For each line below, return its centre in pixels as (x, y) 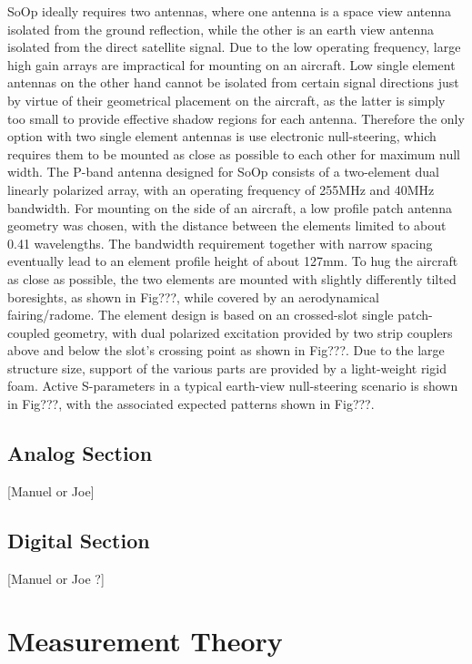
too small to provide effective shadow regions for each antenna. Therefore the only (236, 118)
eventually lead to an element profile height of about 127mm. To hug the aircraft (233, 261)
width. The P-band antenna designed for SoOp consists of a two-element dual (223, 172)
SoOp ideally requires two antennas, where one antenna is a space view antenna (230, 11)
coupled (29, 332)
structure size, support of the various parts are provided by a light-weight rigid (227, 368)
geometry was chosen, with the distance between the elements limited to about (227, 225)
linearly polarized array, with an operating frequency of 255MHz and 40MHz (221, 189)
